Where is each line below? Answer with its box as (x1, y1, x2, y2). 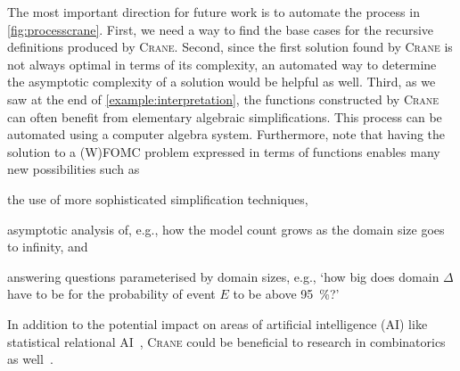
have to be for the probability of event (7, 284, 216, 303)
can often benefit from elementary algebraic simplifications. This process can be (7, 107, 442, 126)
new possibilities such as (7, 160, 140, 178)
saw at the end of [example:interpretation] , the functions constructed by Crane (7, 89, 439, 108)
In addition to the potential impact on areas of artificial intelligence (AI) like (7, 314, 428, 333)
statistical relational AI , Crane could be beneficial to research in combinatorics (7, 332, 446, 350)
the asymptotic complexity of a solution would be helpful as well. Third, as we (7, 72, 436, 91)
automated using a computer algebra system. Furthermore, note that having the (7, 125, 446, 144)
